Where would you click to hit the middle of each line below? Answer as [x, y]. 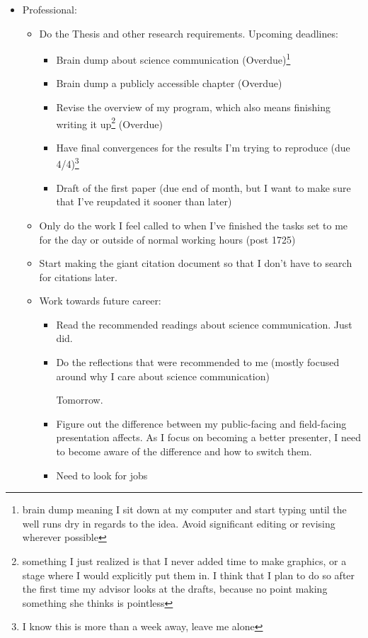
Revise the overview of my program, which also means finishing [193, 107]
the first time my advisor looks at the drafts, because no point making [175, 589]
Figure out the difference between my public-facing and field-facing [201, 423]
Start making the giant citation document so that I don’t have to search [196, 263]
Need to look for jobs [102, 475]
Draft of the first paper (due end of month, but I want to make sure [203, 187]
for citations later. [78, 277]
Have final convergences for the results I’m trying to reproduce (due [203, 147]
